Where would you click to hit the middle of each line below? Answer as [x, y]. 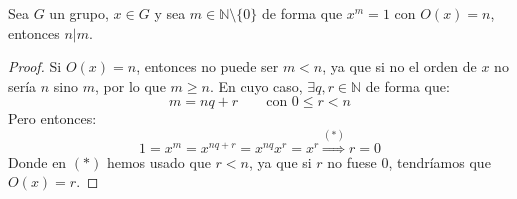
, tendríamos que [439, 161]
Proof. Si [35, 66]
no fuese [352, 161]
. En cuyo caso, [256, 85]
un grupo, [79, 13]
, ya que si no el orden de [399, 66]
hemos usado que [158, 161]
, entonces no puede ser [207, 66]
